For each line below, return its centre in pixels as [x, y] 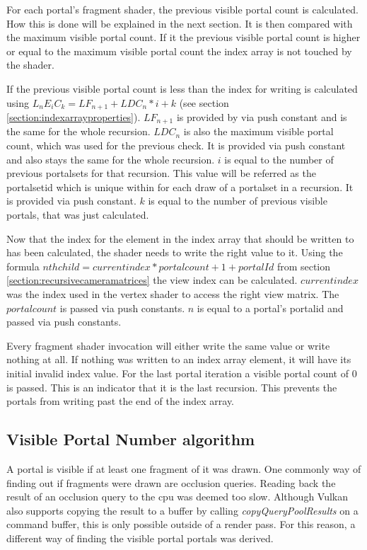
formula [23, 266]
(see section [204, 102]
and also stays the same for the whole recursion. [111, 159]
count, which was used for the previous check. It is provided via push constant [176, 145]
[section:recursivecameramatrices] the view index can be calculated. [152, 280]
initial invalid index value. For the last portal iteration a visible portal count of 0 [182, 373]
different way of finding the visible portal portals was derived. [140, 538]
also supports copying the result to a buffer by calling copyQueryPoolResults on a [182, 510]
